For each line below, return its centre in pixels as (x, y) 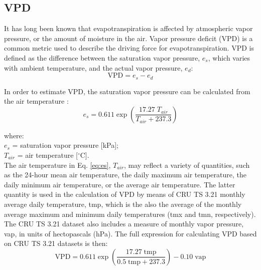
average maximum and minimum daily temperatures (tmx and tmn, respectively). (130, 214)
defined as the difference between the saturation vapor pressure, (102, 57)
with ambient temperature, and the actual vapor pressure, (93, 67)
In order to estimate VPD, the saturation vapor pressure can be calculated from (127, 91)
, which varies (229, 57)
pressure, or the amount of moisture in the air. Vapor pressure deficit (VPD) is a (128, 38)
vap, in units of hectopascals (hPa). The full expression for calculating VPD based (130, 233)
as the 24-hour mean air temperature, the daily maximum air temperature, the (125, 175)
